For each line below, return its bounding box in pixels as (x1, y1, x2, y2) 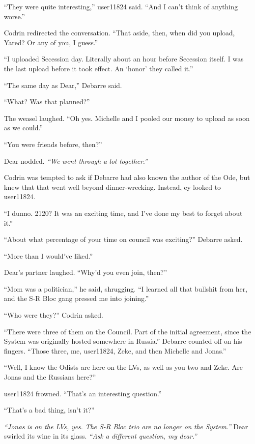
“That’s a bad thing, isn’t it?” (4, 405, 95, 415)
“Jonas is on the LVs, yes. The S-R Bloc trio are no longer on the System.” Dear (4, 421, 248, 431)
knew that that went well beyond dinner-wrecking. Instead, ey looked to (4, 181, 221, 192)
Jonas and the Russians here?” (4, 372, 96, 382)
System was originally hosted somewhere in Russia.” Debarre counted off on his (4, 336, 242, 346)
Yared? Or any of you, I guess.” (4, 37, 98, 47)
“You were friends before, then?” (4, 139, 102, 149)
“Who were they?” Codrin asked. (4, 310, 103, 320)
